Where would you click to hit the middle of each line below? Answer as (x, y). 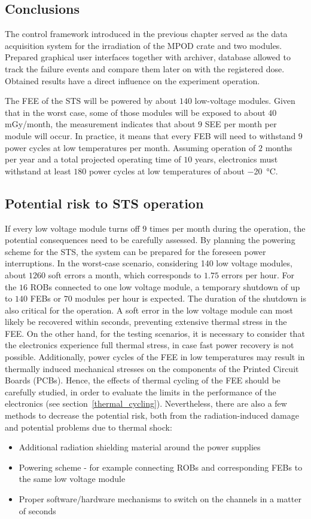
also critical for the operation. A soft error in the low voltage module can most (149, 310)
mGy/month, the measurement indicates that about (100, 124)
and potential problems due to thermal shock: (89, 427)
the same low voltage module (72, 479)
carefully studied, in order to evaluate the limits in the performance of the (141, 391)
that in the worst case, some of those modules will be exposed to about (135, 112)
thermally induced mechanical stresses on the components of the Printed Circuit (152, 368)
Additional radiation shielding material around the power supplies (140, 447)
